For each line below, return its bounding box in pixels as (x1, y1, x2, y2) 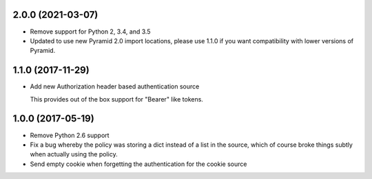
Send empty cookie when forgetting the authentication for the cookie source (30, 160, 247, 168)
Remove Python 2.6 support (30, 131, 110, 139)
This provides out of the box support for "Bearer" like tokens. (30, 95, 203, 103)
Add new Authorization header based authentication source (30, 82, 200, 91)
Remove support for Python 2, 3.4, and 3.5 (30, 27, 151, 36)
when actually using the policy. (30, 150, 118, 158)
